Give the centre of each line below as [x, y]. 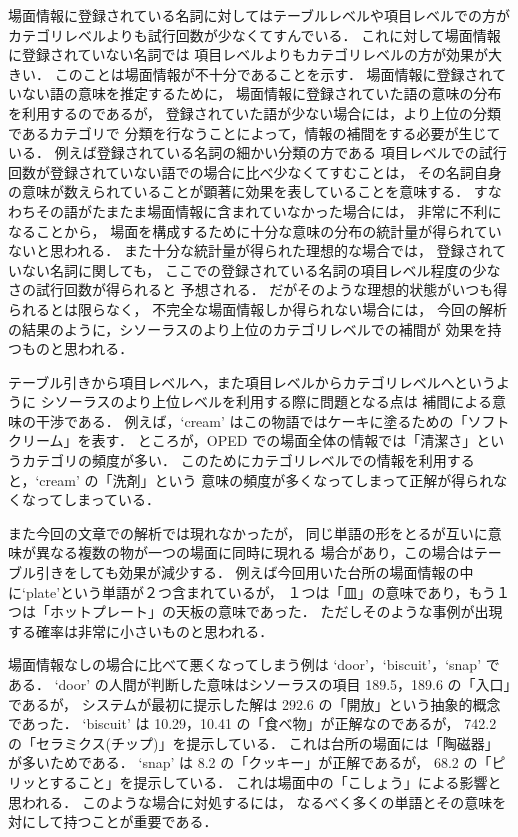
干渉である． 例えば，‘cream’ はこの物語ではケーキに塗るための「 [251, 420]
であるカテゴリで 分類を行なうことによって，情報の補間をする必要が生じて [254, 132]
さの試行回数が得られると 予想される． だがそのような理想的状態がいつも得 [258, 289]
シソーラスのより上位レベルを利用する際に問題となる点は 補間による [266, 401]
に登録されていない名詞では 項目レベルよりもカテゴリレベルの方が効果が [248, 54]
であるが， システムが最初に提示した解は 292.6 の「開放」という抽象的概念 [254, 703]
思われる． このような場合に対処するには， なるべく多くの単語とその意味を [257, 801]
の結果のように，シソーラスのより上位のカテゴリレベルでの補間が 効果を [248, 328]
